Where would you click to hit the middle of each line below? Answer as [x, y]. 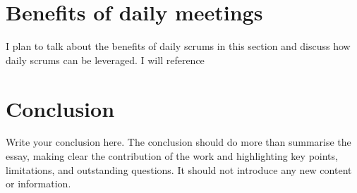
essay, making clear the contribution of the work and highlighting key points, [172, 156]
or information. [38, 183]
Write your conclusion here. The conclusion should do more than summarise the [178, 142]
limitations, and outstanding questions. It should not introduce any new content [179, 169]
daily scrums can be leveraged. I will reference [105, 60]
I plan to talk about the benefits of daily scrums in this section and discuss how [178, 46]
